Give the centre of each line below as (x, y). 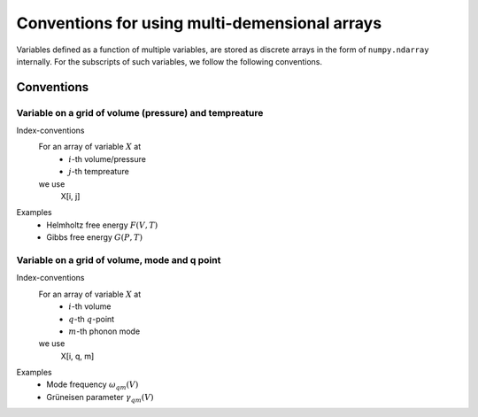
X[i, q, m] (77, 356)
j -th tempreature (99, 172)
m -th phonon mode (104, 331)
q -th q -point (92, 319)
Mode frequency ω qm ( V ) (93, 386)
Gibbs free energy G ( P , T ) (95, 237)
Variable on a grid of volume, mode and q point (119, 259)
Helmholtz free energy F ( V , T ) (102, 225)
